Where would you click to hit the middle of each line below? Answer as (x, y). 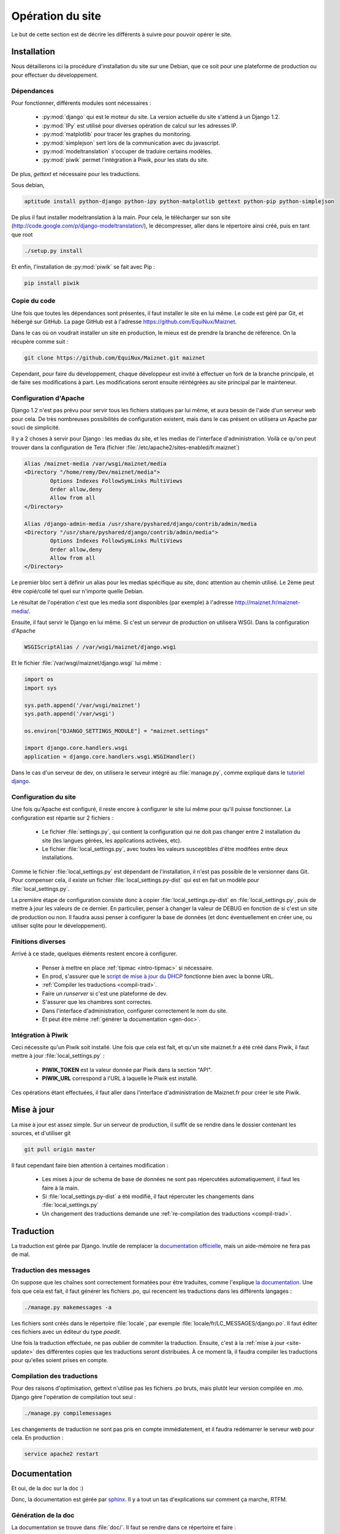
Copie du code (33, 301)
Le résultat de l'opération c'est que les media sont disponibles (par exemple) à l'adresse (123, 603)
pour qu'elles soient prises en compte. (60, 1360)
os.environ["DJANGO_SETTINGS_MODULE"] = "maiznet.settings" (116, 731)
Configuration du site (43, 797)
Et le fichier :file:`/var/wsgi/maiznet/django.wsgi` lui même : (86, 663)
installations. (58, 858)
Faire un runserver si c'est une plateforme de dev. (105, 993)
